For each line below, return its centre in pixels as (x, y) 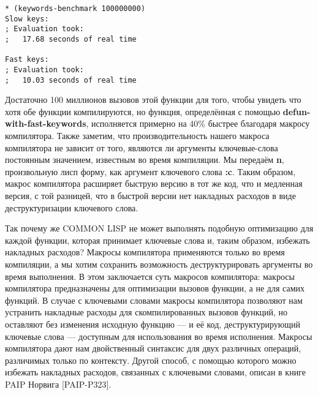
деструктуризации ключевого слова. (72, 207)
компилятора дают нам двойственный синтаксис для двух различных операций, (153, 348)
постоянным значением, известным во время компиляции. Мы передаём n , (145, 160)
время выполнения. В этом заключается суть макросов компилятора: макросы (150, 276)
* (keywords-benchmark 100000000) (75, 9)
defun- (297, 111)
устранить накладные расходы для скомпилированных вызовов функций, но (146, 312)
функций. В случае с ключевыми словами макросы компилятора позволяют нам (154, 300)
